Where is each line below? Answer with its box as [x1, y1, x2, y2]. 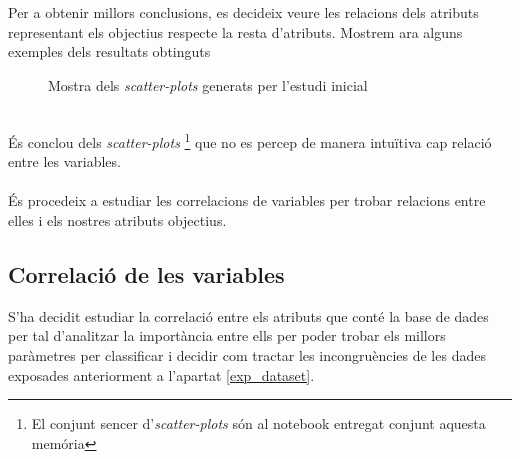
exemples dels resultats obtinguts [8, 41, 211, 62]
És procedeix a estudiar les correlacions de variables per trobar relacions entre [8, 190, 486, 211]
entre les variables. [8, 151, 121, 172]
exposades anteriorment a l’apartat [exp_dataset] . [8, 364, 315, 385]
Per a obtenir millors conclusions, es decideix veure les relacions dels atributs [8, 2, 479, 22]
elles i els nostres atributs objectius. [8, 210, 227, 230]
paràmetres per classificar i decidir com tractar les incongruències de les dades [8, 344, 486, 365]
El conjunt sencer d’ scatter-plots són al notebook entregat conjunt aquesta [31, 413, 486, 434]
